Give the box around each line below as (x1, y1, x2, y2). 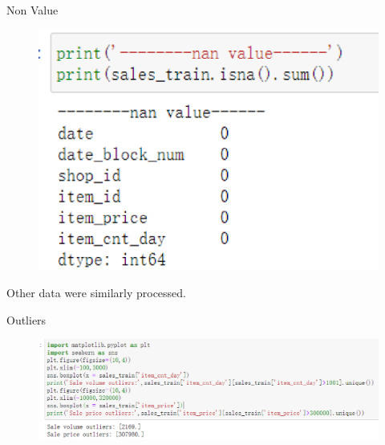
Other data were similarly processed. (6, 284, 186, 300)
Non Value (6, 2, 59, 18)
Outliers (6, 311, 47, 328)
